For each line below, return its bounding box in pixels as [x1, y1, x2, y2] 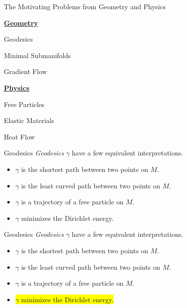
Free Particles [4, 99, 45, 109]
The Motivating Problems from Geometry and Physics [4, 1, 166, 11]
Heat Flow [4, 131, 35, 141]
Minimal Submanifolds [4, 50, 71, 60]
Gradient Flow [4, 66, 47, 77]
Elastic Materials [4, 115, 54, 125]
